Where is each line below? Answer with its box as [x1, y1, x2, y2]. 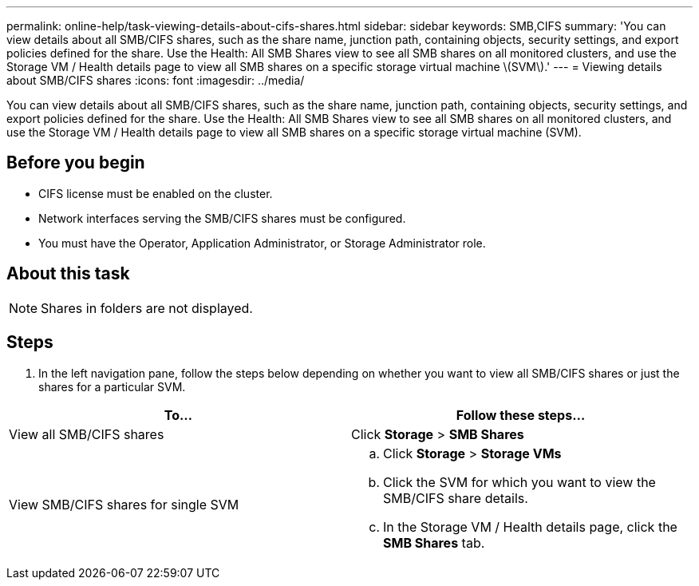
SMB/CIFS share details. [383, 489, 528, 506]
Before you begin [6, 152, 145, 173]
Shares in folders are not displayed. [41, 299, 253, 316]
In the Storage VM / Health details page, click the [383, 518, 677, 535]
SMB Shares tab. [383, 534, 485, 551]
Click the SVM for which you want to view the [383, 473, 656, 490]
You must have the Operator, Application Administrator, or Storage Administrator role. [38, 236, 486, 250]
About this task [6, 263, 130, 284]
